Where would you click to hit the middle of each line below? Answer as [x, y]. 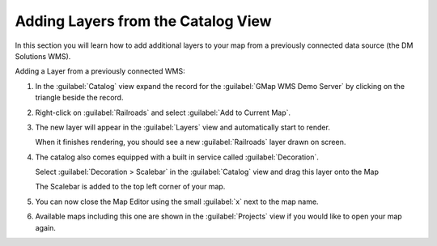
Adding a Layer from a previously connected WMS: [100, 71]
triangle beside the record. [79, 98]
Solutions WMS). [43, 56]
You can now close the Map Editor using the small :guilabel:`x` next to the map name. [177, 201]
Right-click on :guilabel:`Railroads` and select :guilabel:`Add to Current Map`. [163, 112]
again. [46, 227]
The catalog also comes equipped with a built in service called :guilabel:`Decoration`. [177, 157]
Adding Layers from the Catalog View [143, 21]
